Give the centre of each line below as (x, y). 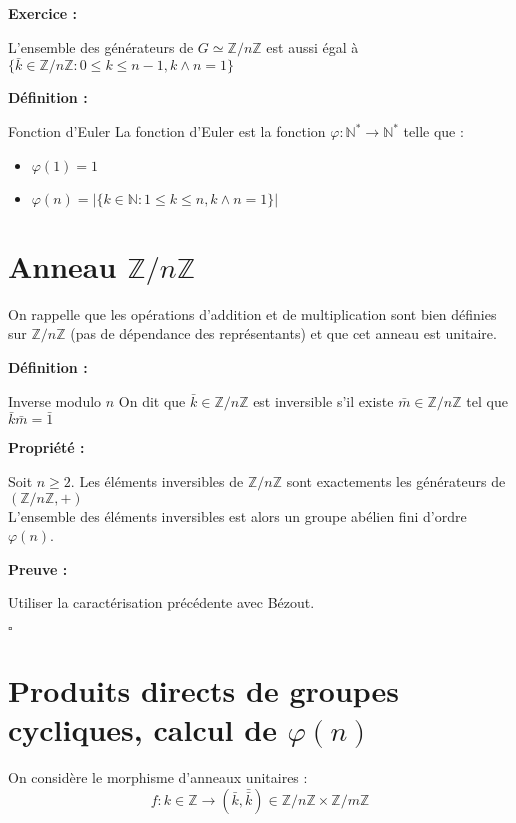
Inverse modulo (55, 400)
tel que (487, 400)
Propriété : (46, 447)
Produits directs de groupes (204, 690)
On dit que (152, 400)
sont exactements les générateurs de (396, 480)
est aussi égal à (312, 46)
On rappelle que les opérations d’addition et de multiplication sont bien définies (252, 313)
